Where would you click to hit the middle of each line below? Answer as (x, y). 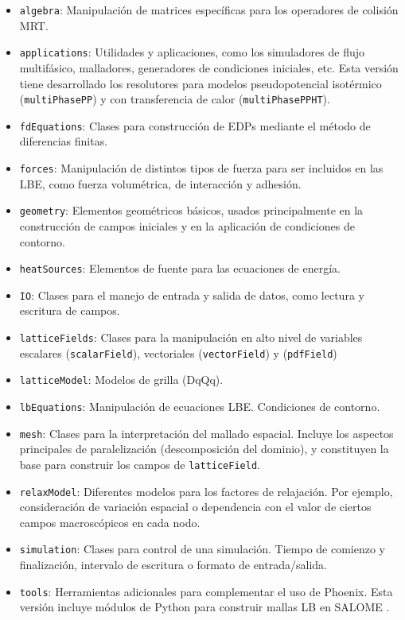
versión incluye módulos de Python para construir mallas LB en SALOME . (204, 607)
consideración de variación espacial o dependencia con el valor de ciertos (195, 507)
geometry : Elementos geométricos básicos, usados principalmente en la (191, 210)
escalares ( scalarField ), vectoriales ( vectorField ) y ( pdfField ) (178, 353)
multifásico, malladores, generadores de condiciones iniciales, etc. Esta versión (209, 67)
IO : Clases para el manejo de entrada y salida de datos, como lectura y (192, 294)
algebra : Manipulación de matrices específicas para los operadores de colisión (209, 10)
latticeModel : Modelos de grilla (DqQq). (121, 380)
